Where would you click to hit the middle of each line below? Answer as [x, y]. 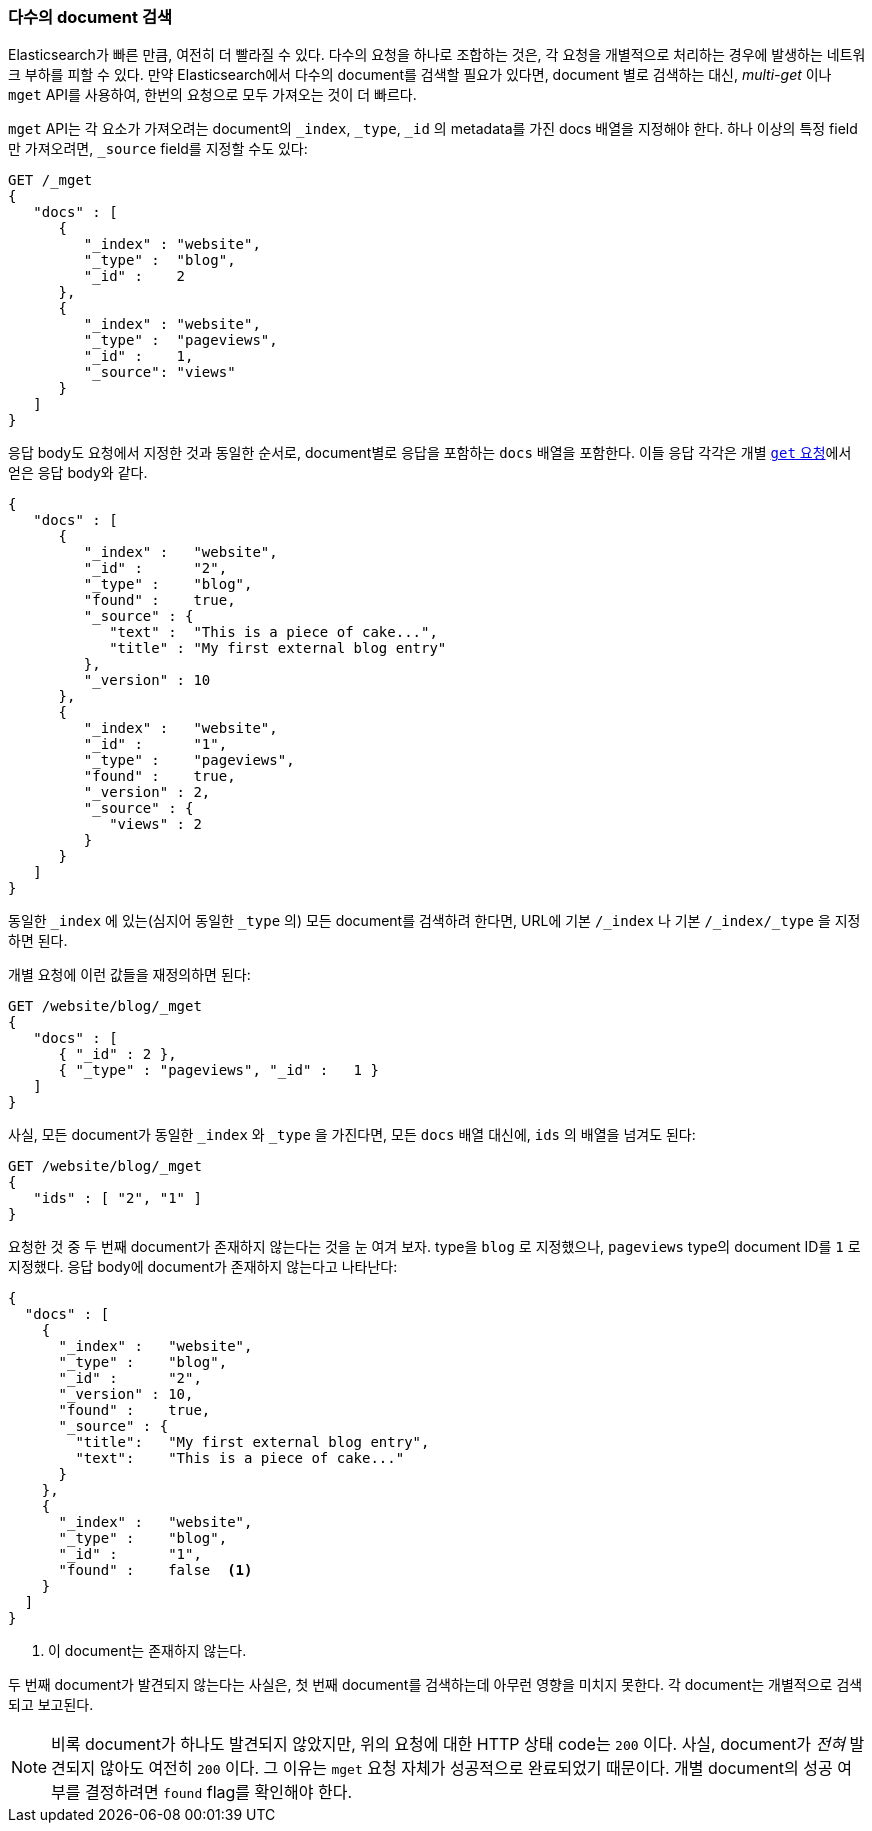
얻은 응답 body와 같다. [78, 473]
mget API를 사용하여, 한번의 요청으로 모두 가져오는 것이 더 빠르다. [212, 95]
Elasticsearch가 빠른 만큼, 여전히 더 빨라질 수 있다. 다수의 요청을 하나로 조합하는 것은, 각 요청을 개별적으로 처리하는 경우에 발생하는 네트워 [437, 55]
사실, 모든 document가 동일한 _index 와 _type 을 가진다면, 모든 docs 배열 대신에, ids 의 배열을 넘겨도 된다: [352, 1135]
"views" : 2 [155, 824]
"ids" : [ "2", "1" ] [117, 1198]
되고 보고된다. [51, 1705]
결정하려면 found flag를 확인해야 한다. [218, 1792]
